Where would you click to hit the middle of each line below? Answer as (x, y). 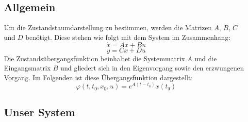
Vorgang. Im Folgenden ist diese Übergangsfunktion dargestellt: (99, 77)
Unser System (40, 112)
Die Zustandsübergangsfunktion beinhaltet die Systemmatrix (94, 58)
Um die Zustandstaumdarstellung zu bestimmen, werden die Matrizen (108, 27)
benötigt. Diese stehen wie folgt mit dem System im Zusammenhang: (128, 37)
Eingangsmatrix (27, 68)
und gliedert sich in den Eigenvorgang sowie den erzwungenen (152, 68)
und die (206, 58)
